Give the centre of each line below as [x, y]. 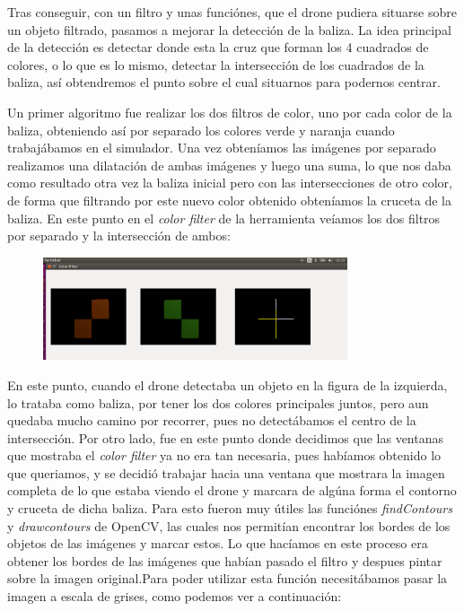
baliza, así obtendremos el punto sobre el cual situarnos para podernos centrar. [224, 82]
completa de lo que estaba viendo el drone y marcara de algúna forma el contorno [232, 490]
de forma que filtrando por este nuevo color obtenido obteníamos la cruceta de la [230, 200]
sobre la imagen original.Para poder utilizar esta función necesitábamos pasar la [228, 578]
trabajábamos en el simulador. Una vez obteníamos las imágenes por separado [222, 148]
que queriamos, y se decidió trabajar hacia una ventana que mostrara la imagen [226, 472]
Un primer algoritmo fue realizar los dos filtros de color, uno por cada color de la [230, 112]
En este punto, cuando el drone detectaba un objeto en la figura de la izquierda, [228, 384]
